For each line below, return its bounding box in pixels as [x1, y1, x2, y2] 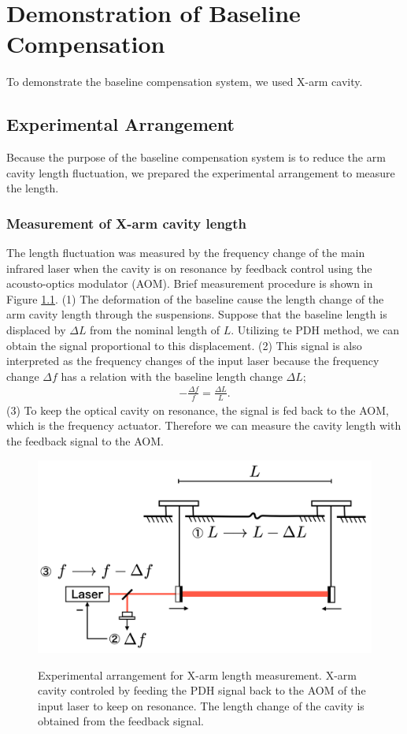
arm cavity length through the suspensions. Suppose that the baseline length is [6, 306, 387, 322]
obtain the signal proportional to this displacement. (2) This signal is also [6, 337, 362, 353]
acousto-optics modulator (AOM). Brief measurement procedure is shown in [6, 275, 373, 292]
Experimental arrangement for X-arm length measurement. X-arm [38, 666, 357, 683]
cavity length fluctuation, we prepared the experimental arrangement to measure [6, 164, 395, 181]
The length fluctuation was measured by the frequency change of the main [6, 244, 365, 261]
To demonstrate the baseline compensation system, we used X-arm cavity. [6, 73, 363, 90]
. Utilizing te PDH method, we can [231, 322, 400, 338]
